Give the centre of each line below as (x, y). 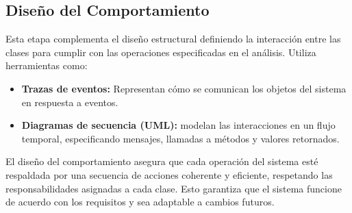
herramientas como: (47, 65)
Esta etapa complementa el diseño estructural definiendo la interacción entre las (173, 39)
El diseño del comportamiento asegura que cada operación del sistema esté (162, 161)
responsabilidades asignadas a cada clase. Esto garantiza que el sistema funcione (174, 188)
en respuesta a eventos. (70, 102)
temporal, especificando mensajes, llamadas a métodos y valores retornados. (180, 138)
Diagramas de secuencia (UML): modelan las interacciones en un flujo (178, 125)
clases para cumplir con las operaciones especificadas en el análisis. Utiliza (161, 52)
